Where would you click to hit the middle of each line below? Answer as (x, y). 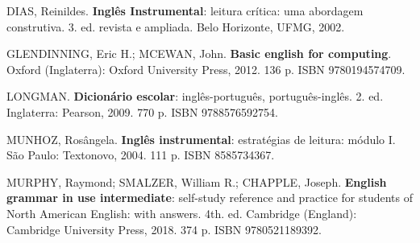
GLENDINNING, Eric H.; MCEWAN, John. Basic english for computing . (199, 54)
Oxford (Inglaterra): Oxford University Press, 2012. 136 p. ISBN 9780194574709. (206, 69)
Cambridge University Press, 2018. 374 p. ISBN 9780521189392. (164, 229)
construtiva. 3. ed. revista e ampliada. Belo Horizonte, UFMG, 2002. (176, 26)
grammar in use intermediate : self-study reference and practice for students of (210, 198)
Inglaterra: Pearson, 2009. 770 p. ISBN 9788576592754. (142, 111)
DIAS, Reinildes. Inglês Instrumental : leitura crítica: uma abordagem (185, 10)
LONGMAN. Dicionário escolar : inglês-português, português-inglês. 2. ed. (195, 96)
